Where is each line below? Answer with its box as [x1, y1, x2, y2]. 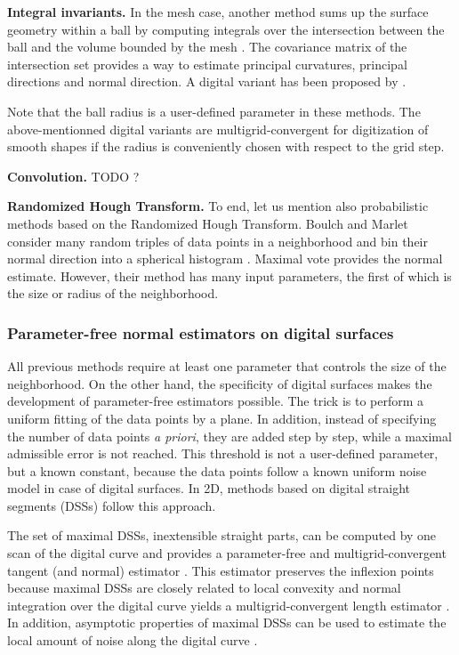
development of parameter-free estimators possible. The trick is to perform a [7, 392, 424, 410]
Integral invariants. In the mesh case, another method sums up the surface [7, 3, 429, 20]
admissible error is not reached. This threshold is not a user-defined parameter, [7, 444, 439, 463]
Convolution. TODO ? [7, 166, 140, 185]
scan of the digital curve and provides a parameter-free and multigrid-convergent [7, 544, 447, 562]
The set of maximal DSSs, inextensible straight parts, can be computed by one [7, 526, 437, 545]
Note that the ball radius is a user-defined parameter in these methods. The [7, 101, 421, 120]
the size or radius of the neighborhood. [7, 284, 219, 303]
